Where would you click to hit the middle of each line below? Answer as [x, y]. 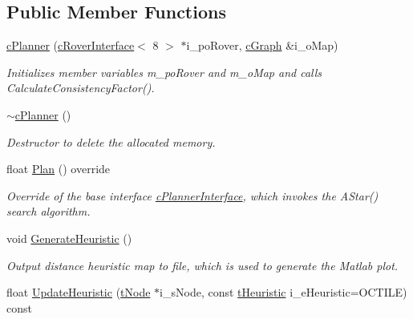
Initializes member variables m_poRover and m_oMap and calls [164, 72]
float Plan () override [59, 169]
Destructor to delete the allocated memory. [111, 141]
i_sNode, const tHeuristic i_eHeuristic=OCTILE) [283, 292]
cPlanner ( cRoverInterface [71, 45]
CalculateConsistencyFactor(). [81, 88]
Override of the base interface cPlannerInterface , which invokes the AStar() [192, 195]
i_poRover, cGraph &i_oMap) [262, 45]
